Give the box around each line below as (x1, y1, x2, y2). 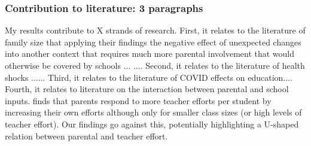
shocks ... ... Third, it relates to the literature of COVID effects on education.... (5, 71, 292, 83)
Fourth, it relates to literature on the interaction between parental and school (5, 83, 289, 95)
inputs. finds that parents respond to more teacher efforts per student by (5, 94, 272, 107)
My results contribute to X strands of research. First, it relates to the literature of (5, 24, 306, 36)
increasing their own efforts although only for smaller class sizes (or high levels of (5, 106, 302, 118)
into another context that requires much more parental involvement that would (5, 47, 295, 60)
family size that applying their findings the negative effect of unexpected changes (5, 35, 301, 48)
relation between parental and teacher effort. (5, 129, 168, 142)
